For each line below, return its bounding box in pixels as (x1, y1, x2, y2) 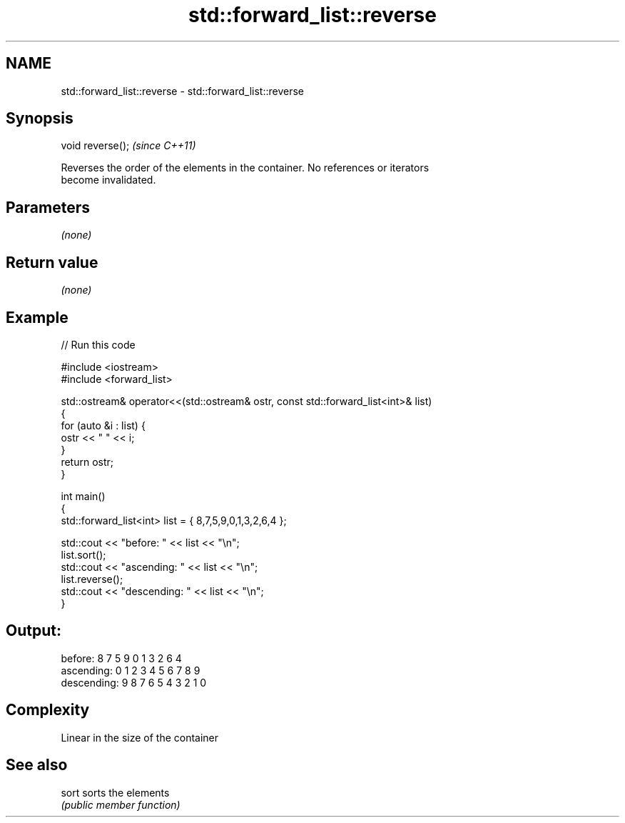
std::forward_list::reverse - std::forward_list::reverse (61, 84, 304, 97)
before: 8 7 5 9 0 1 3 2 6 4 (61, 652, 182, 664)
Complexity (6, 701, 90, 719)
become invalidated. (61, 174, 156, 186)
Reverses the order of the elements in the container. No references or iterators (61, 161, 430, 174)
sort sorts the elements (61, 786, 170, 799)
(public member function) (61, 798, 181, 811)
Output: (6, 622, 61, 640)
